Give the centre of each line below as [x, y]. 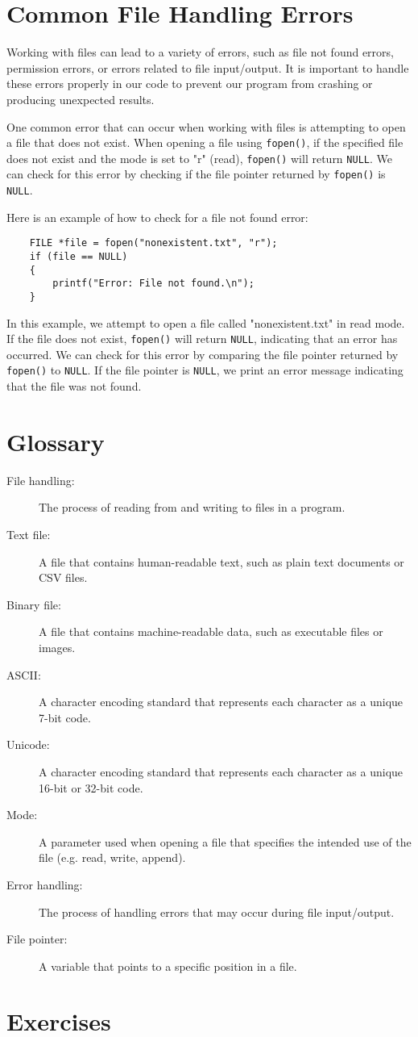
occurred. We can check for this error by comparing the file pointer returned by [203, 354]
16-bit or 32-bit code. [91, 787]
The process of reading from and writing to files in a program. [192, 507]
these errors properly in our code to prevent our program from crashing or [190, 84]
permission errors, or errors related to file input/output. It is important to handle [208, 67]
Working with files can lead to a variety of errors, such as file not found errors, [200, 52]
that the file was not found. [74, 386]
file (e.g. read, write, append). [112, 857]
